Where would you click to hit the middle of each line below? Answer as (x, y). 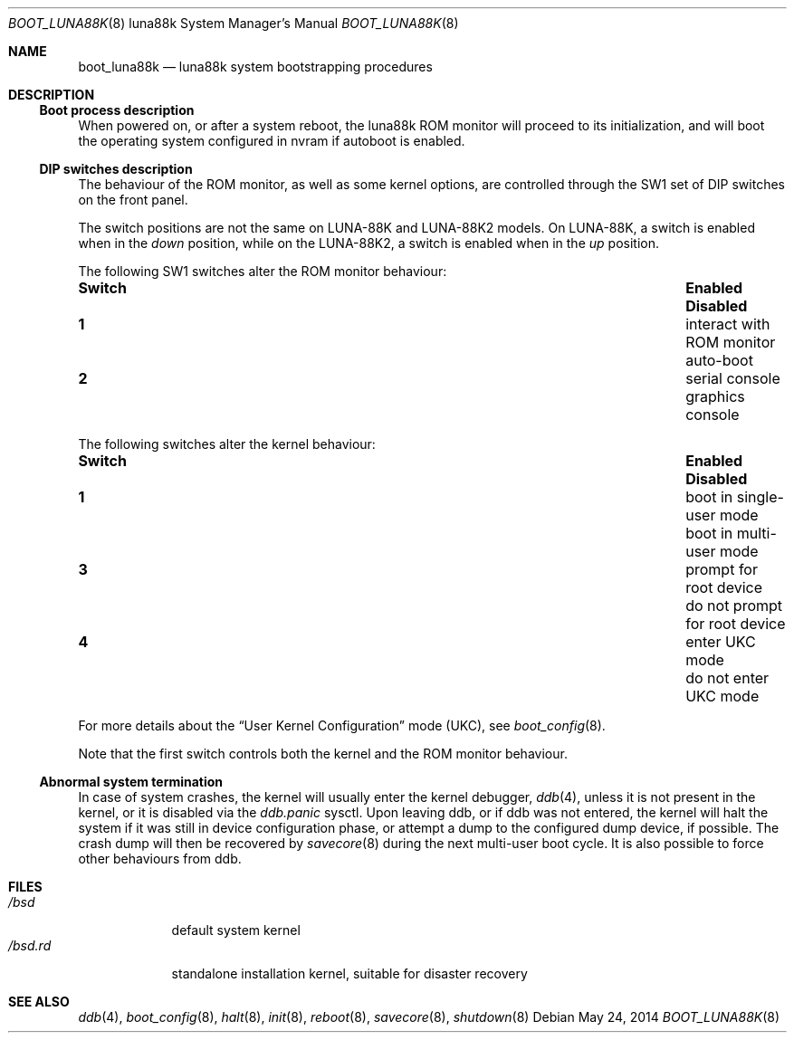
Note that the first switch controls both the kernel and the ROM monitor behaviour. (323, 754)
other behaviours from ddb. (160, 859)
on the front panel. (133, 200)
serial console (733, 378)
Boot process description (117, 110)
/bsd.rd (30, 945)
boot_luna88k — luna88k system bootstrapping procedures (255, 67)
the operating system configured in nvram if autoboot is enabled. (272, 141)
